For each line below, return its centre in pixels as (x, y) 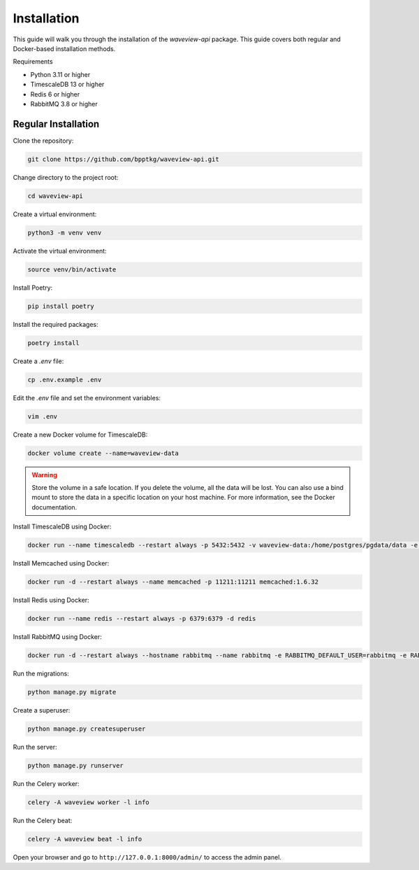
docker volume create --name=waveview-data (103, 453)
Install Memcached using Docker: (61, 563)
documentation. (54, 507)
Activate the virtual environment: (60, 251)
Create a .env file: (38, 361)
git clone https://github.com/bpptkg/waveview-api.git (123, 159)
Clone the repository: (43, 141)
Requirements (33, 62)
